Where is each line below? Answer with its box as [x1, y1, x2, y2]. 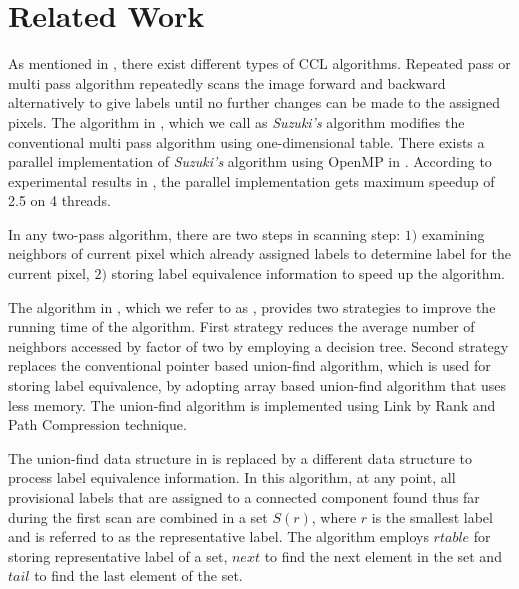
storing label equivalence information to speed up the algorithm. [111, 263, 506, 284]
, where [311, 506, 357, 527]
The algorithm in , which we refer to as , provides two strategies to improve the [8, 296, 496, 317]
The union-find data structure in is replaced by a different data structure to [8, 447, 473, 468]
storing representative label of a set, [8, 545, 228, 566]
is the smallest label [371, 506, 493, 527]
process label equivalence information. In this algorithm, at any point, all [8, 467, 456, 488]
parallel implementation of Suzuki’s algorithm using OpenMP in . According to [8, 151, 492, 172]
